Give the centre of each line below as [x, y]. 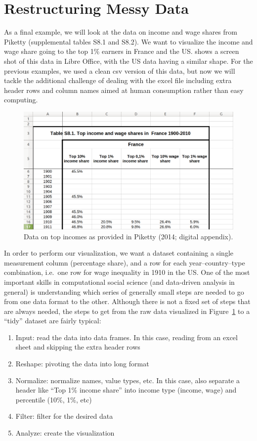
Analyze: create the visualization [65, 433]
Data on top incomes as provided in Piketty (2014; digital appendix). [128, 236]
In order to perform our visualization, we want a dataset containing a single [119, 253]
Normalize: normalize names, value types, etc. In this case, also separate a [128, 380]
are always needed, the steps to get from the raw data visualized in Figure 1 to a [127, 311]
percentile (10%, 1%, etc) [54, 399]
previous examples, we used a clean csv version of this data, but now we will [120, 70]
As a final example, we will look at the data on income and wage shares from [121, 32]
